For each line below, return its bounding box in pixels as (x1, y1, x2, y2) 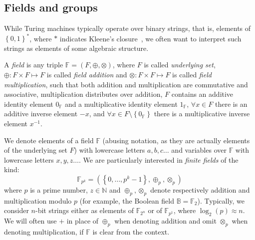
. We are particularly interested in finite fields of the (79, 154, 239, 165)
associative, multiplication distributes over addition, (4, 89, 163, 99)
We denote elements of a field (4, 135, 94, 145)
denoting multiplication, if (4, 227, 84, 237)
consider (4, 205, 29, 216)
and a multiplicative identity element (64, 98, 178, 109)
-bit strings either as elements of (35, 205, 134, 216)
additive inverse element (4, 108, 78, 119)
